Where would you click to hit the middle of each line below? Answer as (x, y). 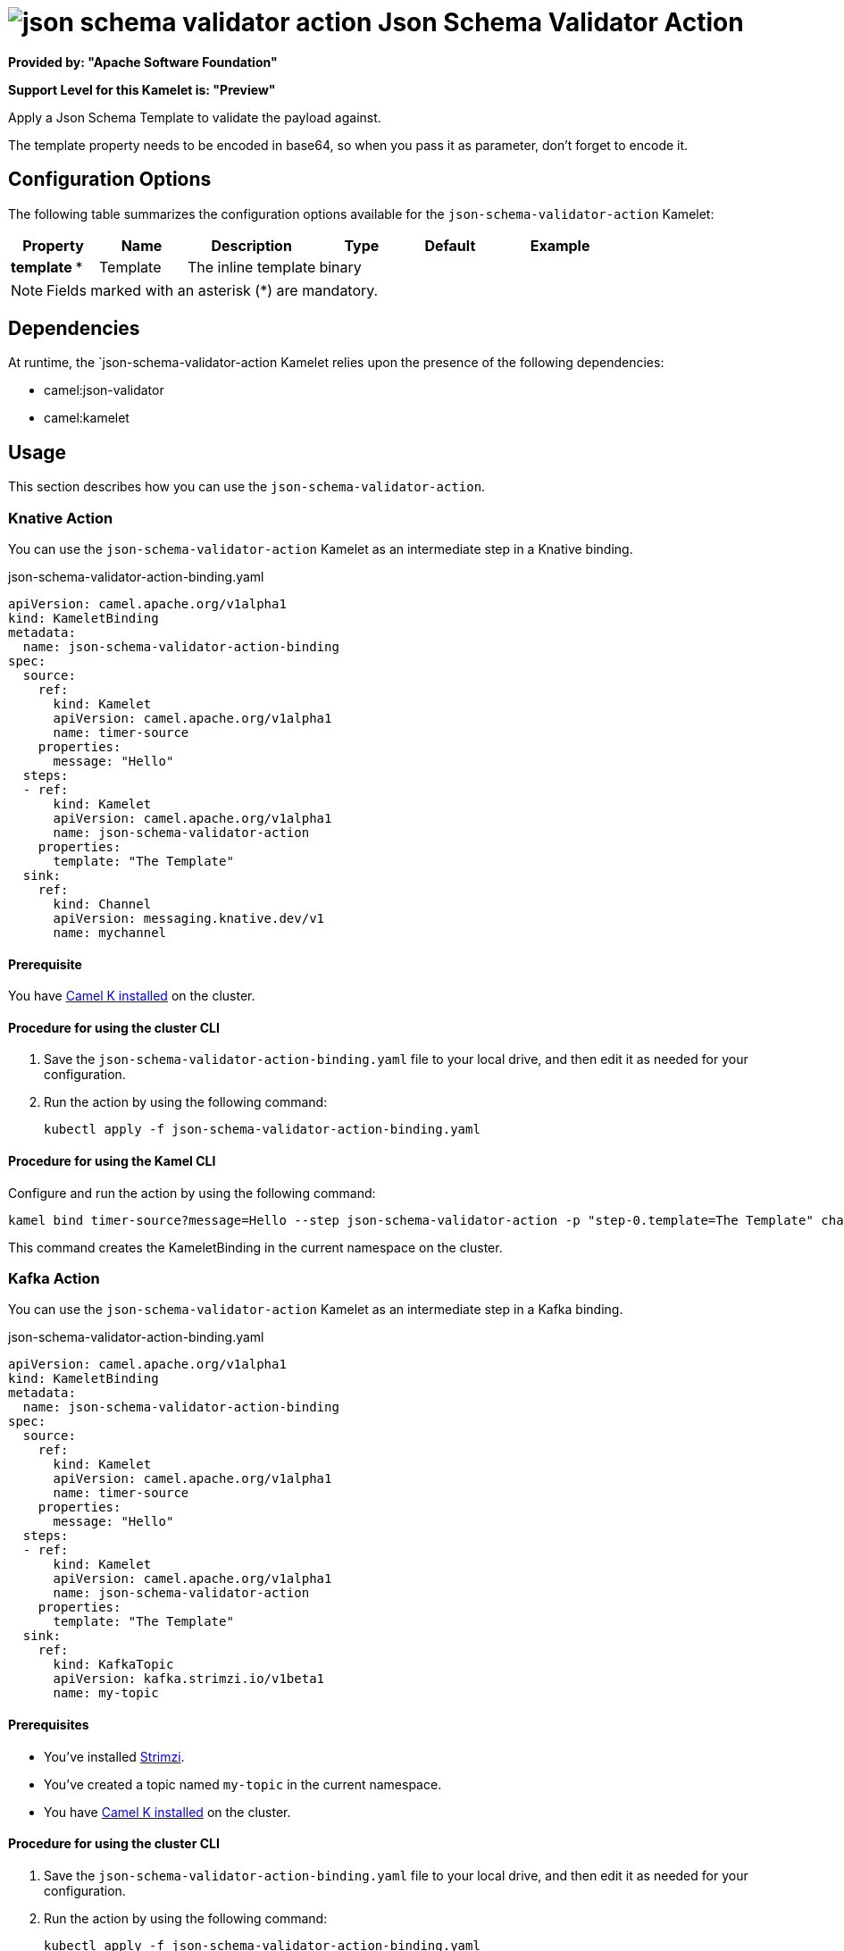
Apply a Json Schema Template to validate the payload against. (195, 117)
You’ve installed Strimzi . (114, 1756)
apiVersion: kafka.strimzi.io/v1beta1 (189, 1679)
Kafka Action (54, 1279)
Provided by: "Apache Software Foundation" (143, 62)
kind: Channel (102, 904)
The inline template (251, 267)
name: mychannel (110, 933)
